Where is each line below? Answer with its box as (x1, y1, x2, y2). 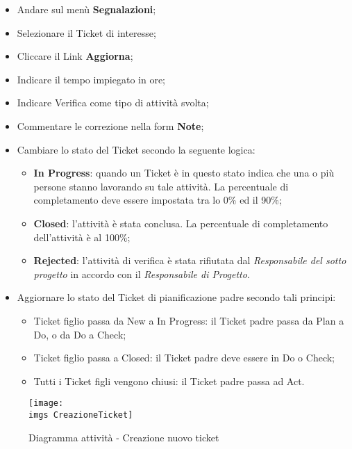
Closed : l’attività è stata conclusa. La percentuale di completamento (33, 215, 328, 230)
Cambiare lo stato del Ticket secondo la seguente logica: (17, 142, 255, 156)
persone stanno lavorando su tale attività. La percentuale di (33, 179, 289, 193)
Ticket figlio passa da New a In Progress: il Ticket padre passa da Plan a (33, 313, 344, 327)
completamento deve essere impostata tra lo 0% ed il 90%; (33, 193, 282, 207)
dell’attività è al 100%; (33, 229, 131, 244)
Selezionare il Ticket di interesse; (17, 25, 156, 40)
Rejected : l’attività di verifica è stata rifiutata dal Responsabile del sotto (33, 253, 346, 268)
